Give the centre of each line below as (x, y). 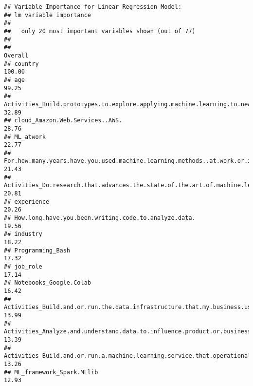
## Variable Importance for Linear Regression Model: (93, 7)
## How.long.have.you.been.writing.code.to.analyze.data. (100, 218)
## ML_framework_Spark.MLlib (51, 372)
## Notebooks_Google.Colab (47, 283)
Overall (16, 55)
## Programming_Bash (37, 250)
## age (14, 80)
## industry (23, 234)
